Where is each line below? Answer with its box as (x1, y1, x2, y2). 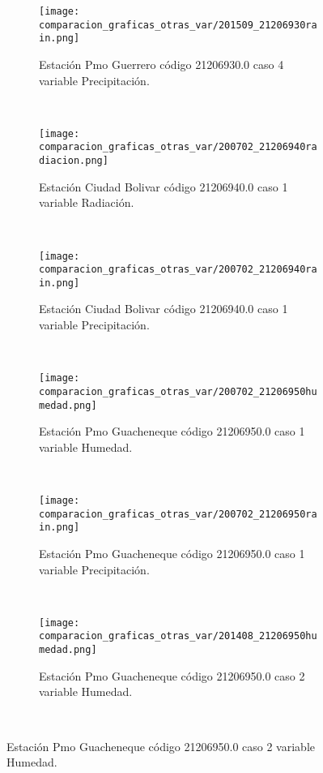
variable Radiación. (39, 194, 134, 211)
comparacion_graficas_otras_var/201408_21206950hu (39, 630, 317, 642)
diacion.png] (39, 155, 108, 167)
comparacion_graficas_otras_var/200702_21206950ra (39, 508, 317, 520)
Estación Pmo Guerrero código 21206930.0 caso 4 (39, 55, 284, 72)
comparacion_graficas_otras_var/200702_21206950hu (39, 385, 317, 397)
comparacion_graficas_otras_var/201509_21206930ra (39, 19, 317, 31)
